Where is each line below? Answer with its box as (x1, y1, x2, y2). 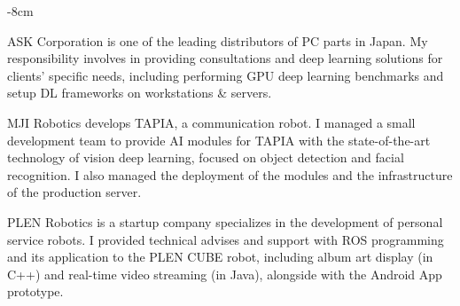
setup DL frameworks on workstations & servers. (7, 83, 272, 102)
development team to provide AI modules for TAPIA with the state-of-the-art (7, 130, 431, 149)
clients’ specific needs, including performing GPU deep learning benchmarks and (7, 66, 444, 84)
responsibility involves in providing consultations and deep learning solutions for (7, 49, 443, 67)
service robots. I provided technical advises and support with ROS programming (7, 230, 444, 248)
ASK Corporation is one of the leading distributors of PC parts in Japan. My (7, 31, 428, 50)
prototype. (7, 282, 64, 301)
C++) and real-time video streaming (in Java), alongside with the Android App (7, 264, 442, 283)
